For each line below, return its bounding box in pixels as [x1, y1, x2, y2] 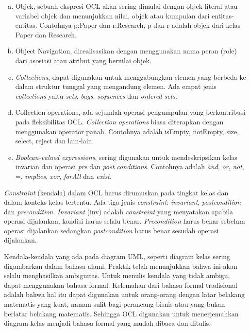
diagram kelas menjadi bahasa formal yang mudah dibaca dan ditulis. [4, 318, 211, 328]
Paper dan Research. [15, 29, 77, 39]
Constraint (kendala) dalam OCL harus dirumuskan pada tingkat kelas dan [4, 187, 229, 197]
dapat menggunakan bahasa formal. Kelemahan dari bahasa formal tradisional [4, 279, 237, 290]
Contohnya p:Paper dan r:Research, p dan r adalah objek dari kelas [39, 20, 241, 30]
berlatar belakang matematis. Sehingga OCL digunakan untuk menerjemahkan [4, 308, 239, 318]
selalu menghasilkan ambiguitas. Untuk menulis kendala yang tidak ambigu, [4, 270, 230, 280]
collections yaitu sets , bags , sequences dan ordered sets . [15, 90, 177, 101]
